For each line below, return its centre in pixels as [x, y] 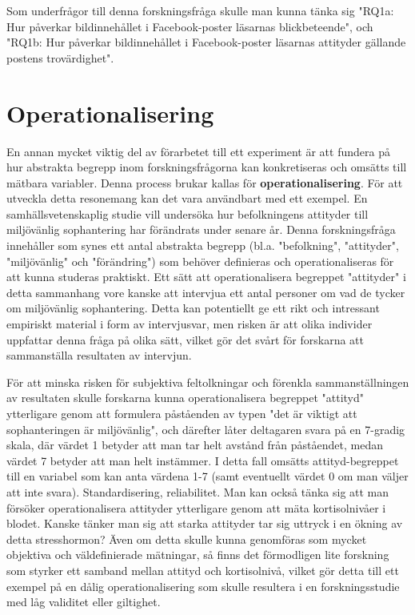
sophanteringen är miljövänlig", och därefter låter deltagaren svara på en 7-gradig [206, 429]
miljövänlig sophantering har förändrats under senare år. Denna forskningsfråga [201, 229]
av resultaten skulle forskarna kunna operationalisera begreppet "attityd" [186, 398]
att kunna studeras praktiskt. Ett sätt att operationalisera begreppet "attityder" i [206, 277]
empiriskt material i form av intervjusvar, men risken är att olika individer [190, 324]
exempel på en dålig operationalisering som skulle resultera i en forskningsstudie [203, 586]
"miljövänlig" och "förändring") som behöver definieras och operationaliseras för [200, 261]
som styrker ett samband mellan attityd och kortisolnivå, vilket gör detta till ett [203, 570]
